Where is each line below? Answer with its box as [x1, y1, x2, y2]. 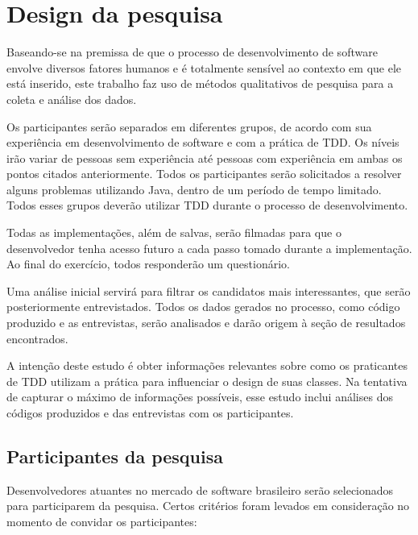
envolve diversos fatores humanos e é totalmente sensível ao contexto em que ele [6, 59, 402, 76]
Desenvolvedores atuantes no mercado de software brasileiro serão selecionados [6, 481, 394, 498]
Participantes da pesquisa [6, 443, 224, 468]
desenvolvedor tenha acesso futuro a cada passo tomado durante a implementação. [6, 239, 412, 256]
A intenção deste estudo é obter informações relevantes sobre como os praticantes [6, 357, 408, 374]
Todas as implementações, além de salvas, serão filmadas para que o [6, 224, 341, 241]
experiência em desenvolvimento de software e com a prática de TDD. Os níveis [6, 134, 399, 151]
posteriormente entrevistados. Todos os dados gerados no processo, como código [6, 298, 400, 315]
